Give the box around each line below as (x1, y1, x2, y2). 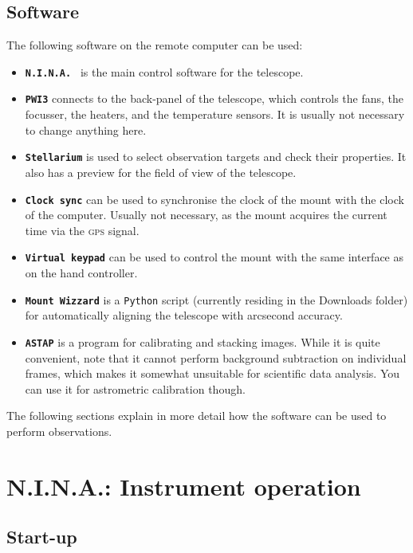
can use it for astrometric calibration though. (25, 380, 246, 397)
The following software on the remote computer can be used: (6, 37, 303, 53)
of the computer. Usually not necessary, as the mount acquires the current (25, 206, 387, 223)
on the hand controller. (25, 265, 138, 281)
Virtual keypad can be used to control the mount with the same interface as (25, 249, 404, 265)
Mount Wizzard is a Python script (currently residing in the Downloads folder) (25, 291, 408, 308)
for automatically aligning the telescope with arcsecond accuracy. (25, 307, 343, 324)
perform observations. (6, 422, 112, 439)
